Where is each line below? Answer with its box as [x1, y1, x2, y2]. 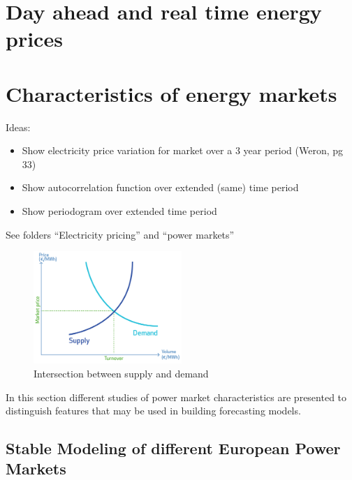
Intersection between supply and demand [34, 366, 209, 380]
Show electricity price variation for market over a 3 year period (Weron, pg [22, 143, 344, 158]
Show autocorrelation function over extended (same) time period [22, 180, 299, 195]
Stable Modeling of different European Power [6, 437, 341, 459]
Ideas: [6, 119, 31, 134]
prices [6, 24, 63, 53]
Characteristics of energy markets [6, 79, 337, 107]
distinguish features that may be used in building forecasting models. [6, 403, 301, 418]
